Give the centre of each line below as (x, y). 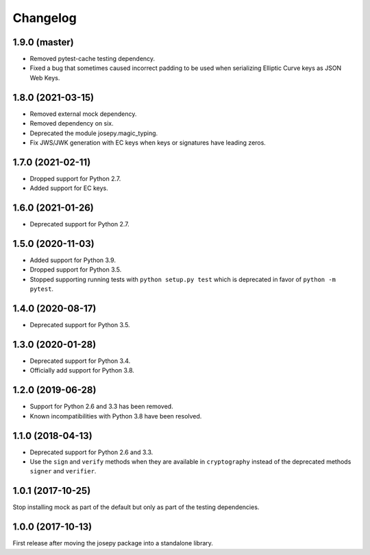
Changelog (45, 18)
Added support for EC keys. (69, 188)
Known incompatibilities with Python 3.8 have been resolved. (116, 416)
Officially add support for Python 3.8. (82, 370)
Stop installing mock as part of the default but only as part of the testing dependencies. (136, 507)
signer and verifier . (63, 471)
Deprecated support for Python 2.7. (79, 224)
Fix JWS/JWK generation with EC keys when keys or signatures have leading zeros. (148, 142)
